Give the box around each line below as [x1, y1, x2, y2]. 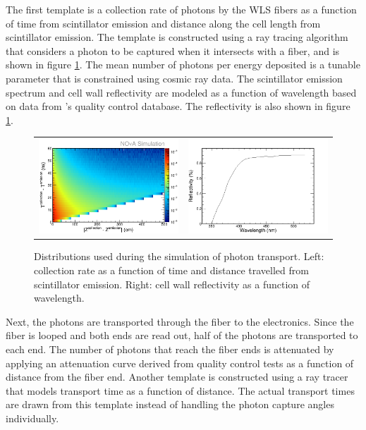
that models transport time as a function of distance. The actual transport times [6, 383, 355, 398]
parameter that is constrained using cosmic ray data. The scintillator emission [6, 70, 343, 85]
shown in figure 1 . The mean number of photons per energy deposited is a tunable [6, 57, 360, 72]
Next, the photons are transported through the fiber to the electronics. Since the [6, 314, 354, 328]
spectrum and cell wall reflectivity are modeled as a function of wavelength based [6, 85, 357, 99]
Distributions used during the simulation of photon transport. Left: [34, 249, 324, 264]
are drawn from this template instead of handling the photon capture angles [6, 397, 334, 412]
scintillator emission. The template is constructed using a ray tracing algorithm [6, 30, 348, 44]
